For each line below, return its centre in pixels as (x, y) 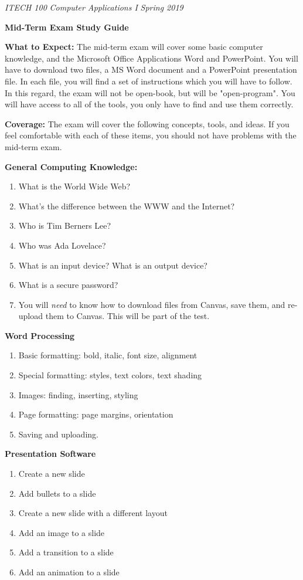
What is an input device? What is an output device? (113, 265)
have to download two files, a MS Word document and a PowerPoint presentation (151, 69)
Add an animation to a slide (69, 572)
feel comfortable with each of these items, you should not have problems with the (151, 135)
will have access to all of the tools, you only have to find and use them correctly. (149, 104)
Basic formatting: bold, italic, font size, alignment (108, 355)
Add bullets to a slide (57, 493)
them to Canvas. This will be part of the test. (127, 316)
